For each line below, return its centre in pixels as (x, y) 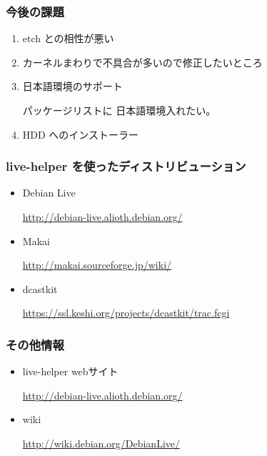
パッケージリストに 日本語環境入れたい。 (119, 110)
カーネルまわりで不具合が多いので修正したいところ (142, 62)
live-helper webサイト (70, 371)
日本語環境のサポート (72, 86)
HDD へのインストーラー (81, 134)
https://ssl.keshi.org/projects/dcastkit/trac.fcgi (126, 313)
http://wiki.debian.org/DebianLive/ (101, 443)
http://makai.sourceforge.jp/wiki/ (97, 265)
